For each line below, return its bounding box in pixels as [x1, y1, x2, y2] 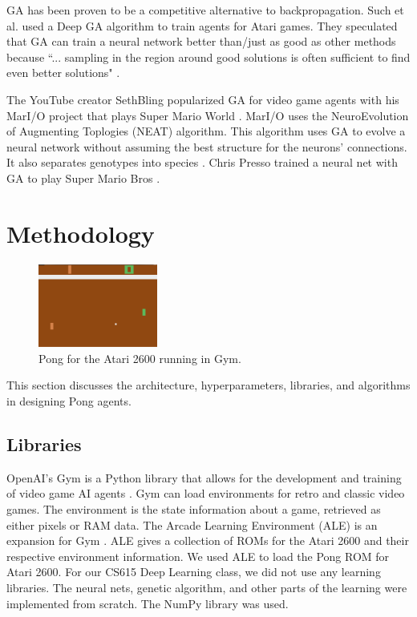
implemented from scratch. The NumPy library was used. [6, 595, 289, 611]
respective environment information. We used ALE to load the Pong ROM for [6, 547, 390, 564]
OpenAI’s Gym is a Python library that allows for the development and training [6, 469, 402, 486]
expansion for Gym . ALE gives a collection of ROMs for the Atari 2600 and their [6, 532, 409, 549]
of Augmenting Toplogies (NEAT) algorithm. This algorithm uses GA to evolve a [6, 123, 406, 139]
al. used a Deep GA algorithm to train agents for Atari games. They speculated [6, 17, 398, 34]
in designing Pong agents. [6, 393, 132, 409]
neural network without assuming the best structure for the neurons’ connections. [6, 138, 407, 155]
